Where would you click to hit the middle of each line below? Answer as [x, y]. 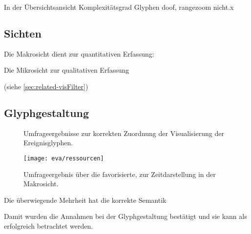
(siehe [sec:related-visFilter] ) [46, 86]
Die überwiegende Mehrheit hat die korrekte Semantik [85, 200]
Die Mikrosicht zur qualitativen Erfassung [67, 70]
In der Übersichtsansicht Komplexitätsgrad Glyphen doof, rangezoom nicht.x [119, 7]
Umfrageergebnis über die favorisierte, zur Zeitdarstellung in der [120, 174]
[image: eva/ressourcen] [64, 158]
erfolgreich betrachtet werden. [49, 226]
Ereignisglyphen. [48, 143]
